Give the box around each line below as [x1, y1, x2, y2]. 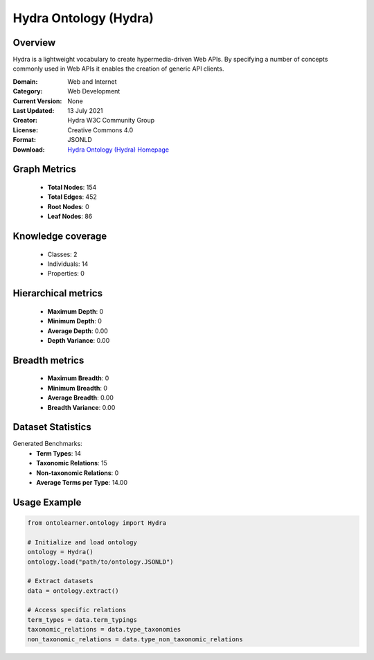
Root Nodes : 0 [47, 202, 89, 211]
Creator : [12, 116, 38, 125]
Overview [12, 37, 56, 48]
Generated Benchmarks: [12, 440, 82, 448]
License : [12, 125, 38, 134]
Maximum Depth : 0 [47, 307, 104, 315]
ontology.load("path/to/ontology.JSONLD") [27, 558, 174, 566]
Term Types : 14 [36, 449, 82, 457]
